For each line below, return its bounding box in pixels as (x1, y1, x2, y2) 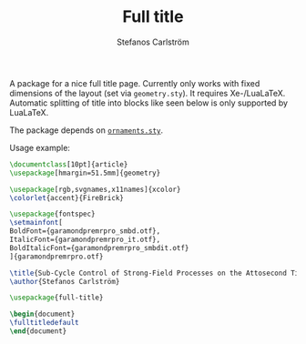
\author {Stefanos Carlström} (9, 277, 120, 286)
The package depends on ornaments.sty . (9, 125, 164, 136)
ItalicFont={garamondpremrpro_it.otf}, (9, 235, 161, 245)
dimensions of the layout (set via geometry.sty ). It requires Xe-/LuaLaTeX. (9, 87, 286, 98)
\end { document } (9, 327, 67, 336)
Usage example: (9, 142, 71, 153)
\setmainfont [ (9, 218, 64, 228)
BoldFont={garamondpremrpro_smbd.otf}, (9, 227, 161, 236)
